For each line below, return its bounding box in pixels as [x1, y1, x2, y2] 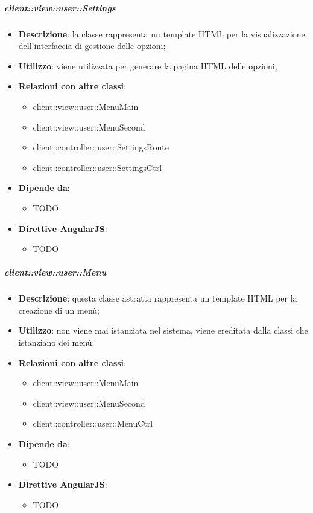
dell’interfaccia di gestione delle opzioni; [18, 39, 166, 52]
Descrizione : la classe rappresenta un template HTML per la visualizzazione [18, 27, 305, 40]
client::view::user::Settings [4, 1, 116, 14]
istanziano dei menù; [18, 336, 95, 349]
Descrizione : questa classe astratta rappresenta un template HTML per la [18, 292, 297, 305]
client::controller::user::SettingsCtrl [33, 161, 162, 173]
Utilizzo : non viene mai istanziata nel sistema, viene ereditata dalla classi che [18, 324, 308, 337]
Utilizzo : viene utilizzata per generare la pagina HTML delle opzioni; [18, 59, 277, 72]
